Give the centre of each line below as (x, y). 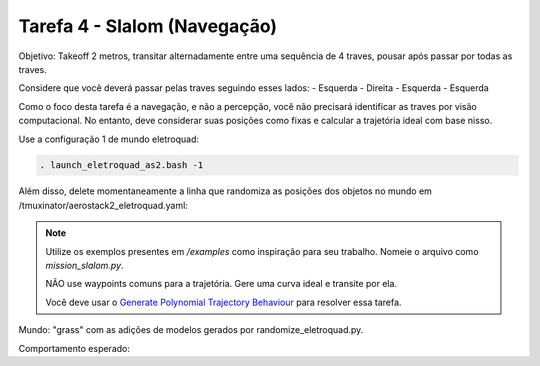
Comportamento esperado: (74, 348)
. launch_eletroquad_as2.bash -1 (121, 165)
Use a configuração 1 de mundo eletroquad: (109, 139)
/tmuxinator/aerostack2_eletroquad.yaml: (103, 205)
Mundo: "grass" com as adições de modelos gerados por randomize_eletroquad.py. (191, 330)
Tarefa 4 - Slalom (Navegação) (148, 26)
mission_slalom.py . (84, 266)
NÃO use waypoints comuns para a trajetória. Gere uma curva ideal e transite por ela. (221, 284)
